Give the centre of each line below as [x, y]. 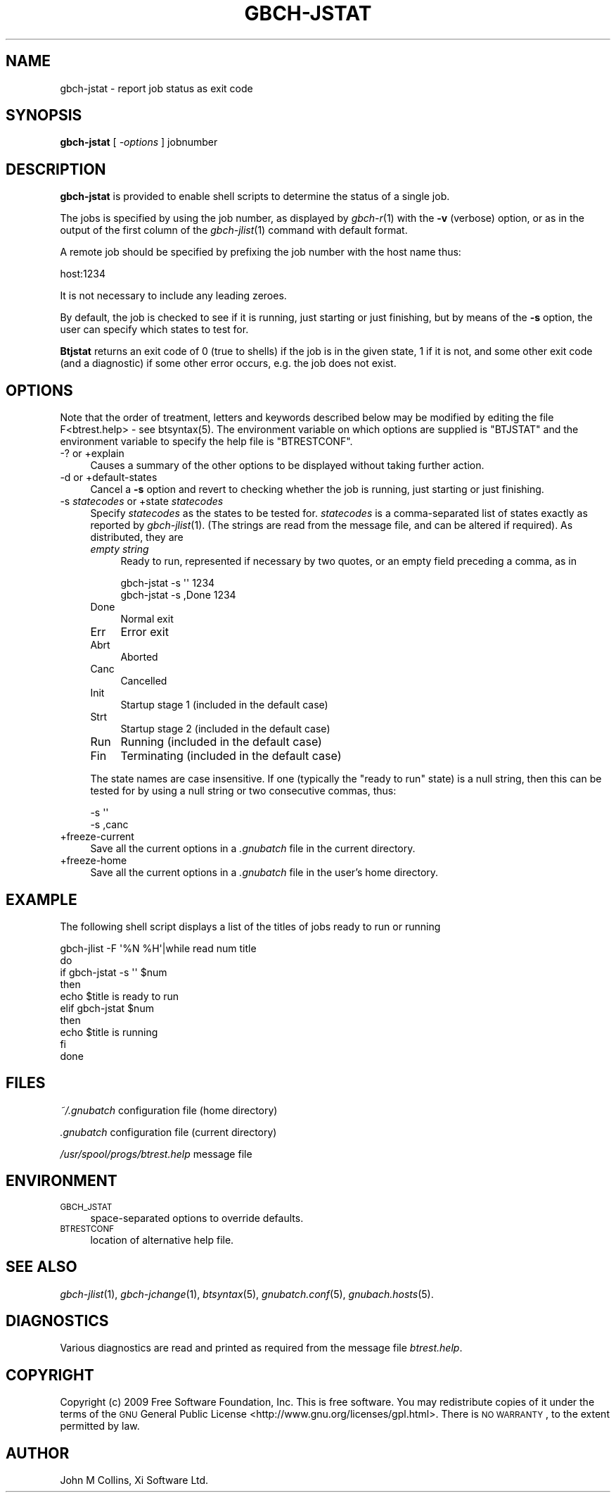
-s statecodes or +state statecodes [142, 501]
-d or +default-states [109, 478]
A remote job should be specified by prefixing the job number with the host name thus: [261, 252]
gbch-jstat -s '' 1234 [168, 583]
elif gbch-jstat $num [107, 1008]
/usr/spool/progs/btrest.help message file [156, 1154]
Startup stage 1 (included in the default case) [224, 705]
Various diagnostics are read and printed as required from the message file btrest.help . [261, 1348]
